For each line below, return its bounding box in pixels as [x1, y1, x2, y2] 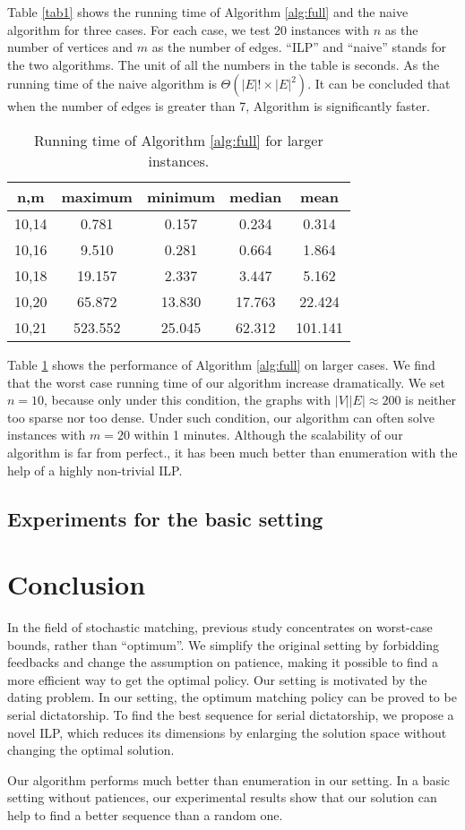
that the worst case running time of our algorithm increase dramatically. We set [7, 372, 445, 391]
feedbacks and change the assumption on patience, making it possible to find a [7, 653, 439, 672]
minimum [146, 185, 216, 207]
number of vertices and [7, 38, 133, 56]
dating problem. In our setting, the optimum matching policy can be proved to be [7, 688, 457, 706]
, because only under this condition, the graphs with [44, 390, 332, 409]
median [229, 185, 282, 207]
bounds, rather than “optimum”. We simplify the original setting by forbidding [7, 635, 439, 654]
